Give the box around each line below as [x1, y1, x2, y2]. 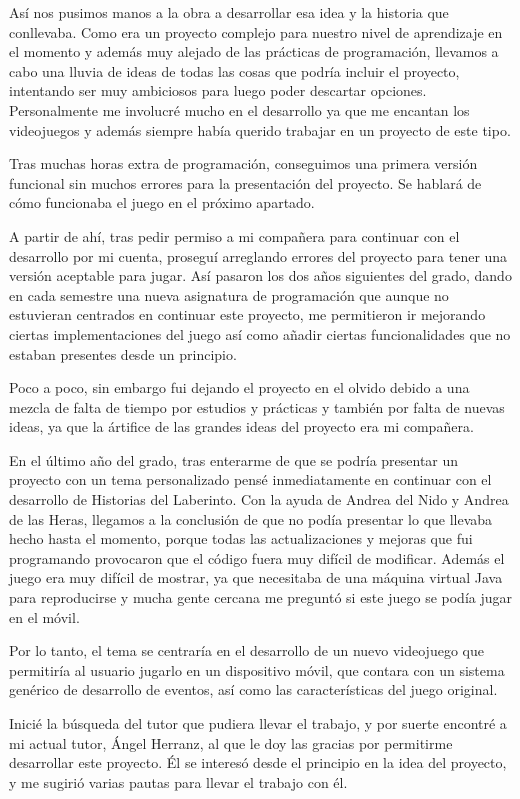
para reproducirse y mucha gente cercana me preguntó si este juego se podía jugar [9, 587, 512, 608]
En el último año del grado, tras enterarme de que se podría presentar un [9, 449, 459, 470]
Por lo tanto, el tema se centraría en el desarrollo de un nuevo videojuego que [9, 640, 484, 661]
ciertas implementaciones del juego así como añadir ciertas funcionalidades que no [9, 323, 511, 344]
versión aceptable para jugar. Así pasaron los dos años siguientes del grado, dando [9, 265, 512, 286]
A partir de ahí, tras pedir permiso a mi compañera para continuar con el [9, 225, 460, 246]
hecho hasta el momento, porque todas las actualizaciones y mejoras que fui [9, 528, 473, 549]
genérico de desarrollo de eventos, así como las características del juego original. [9, 679, 498, 700]
